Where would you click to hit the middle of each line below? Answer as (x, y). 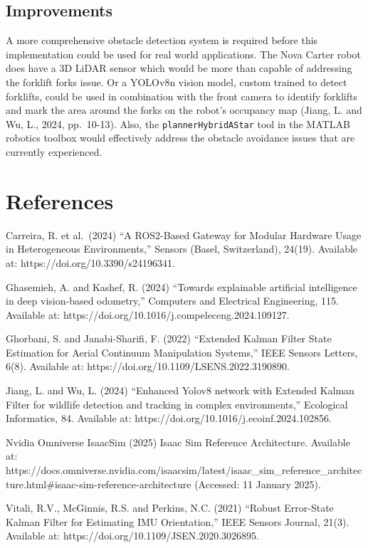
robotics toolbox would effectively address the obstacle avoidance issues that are (180, 138)
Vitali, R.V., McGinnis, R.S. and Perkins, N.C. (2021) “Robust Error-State (170, 508)
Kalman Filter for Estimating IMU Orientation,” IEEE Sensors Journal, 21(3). (178, 521)
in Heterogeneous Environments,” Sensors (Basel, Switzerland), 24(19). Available (182, 249)
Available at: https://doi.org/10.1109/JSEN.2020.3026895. (133, 536)
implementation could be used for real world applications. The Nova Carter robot (183, 54)
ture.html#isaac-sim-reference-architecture (99, 484)
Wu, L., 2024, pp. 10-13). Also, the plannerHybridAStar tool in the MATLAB (178, 123)
